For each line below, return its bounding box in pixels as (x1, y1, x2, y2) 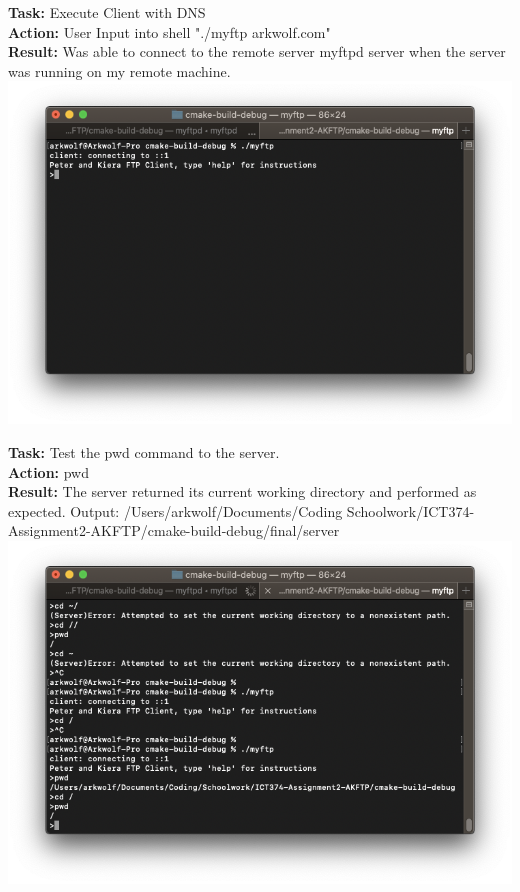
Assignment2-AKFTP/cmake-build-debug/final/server (8, 520, 340, 541)
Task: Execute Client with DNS (8, 2, 206, 22)
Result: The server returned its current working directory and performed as (8, 481, 477, 502)
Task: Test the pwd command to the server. (8, 442, 280, 463)
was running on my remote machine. (8, 60, 231, 81)
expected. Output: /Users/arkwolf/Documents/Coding (8, 500, 343, 521)
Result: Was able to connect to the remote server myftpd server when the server (8, 41, 506, 62)
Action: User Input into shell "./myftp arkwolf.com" (8, 21, 331, 42)
